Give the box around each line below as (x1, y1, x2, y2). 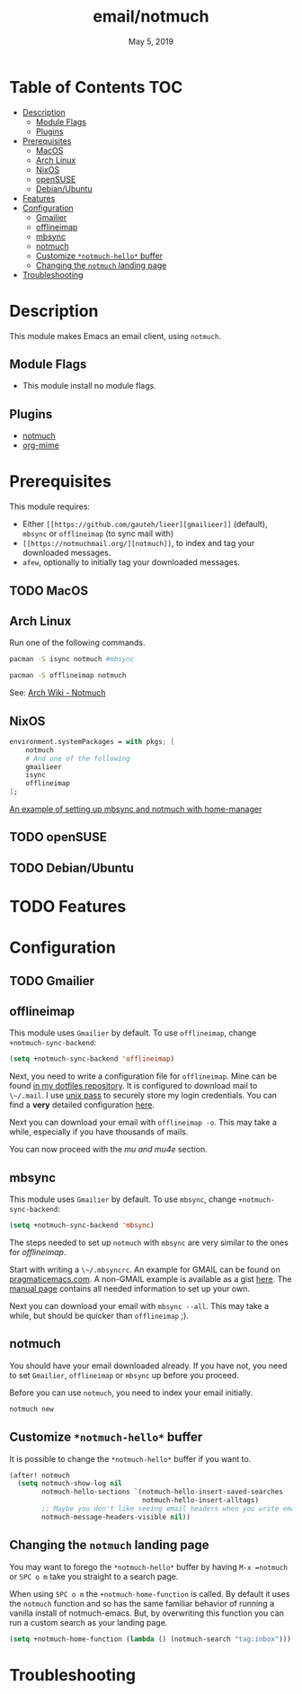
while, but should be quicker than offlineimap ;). (9, 1311, 189, 1321)
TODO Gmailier (9, 973, 95, 989)
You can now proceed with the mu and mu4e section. (9, 1144, 209, 1155)
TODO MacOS (9, 583, 88, 598)
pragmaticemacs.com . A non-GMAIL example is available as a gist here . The (9, 1274, 292, 1284)
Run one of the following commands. (9, 637, 146, 649)
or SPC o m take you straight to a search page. (9, 1571, 179, 1582)
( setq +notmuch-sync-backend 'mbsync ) (9, 1221, 155, 1230)
